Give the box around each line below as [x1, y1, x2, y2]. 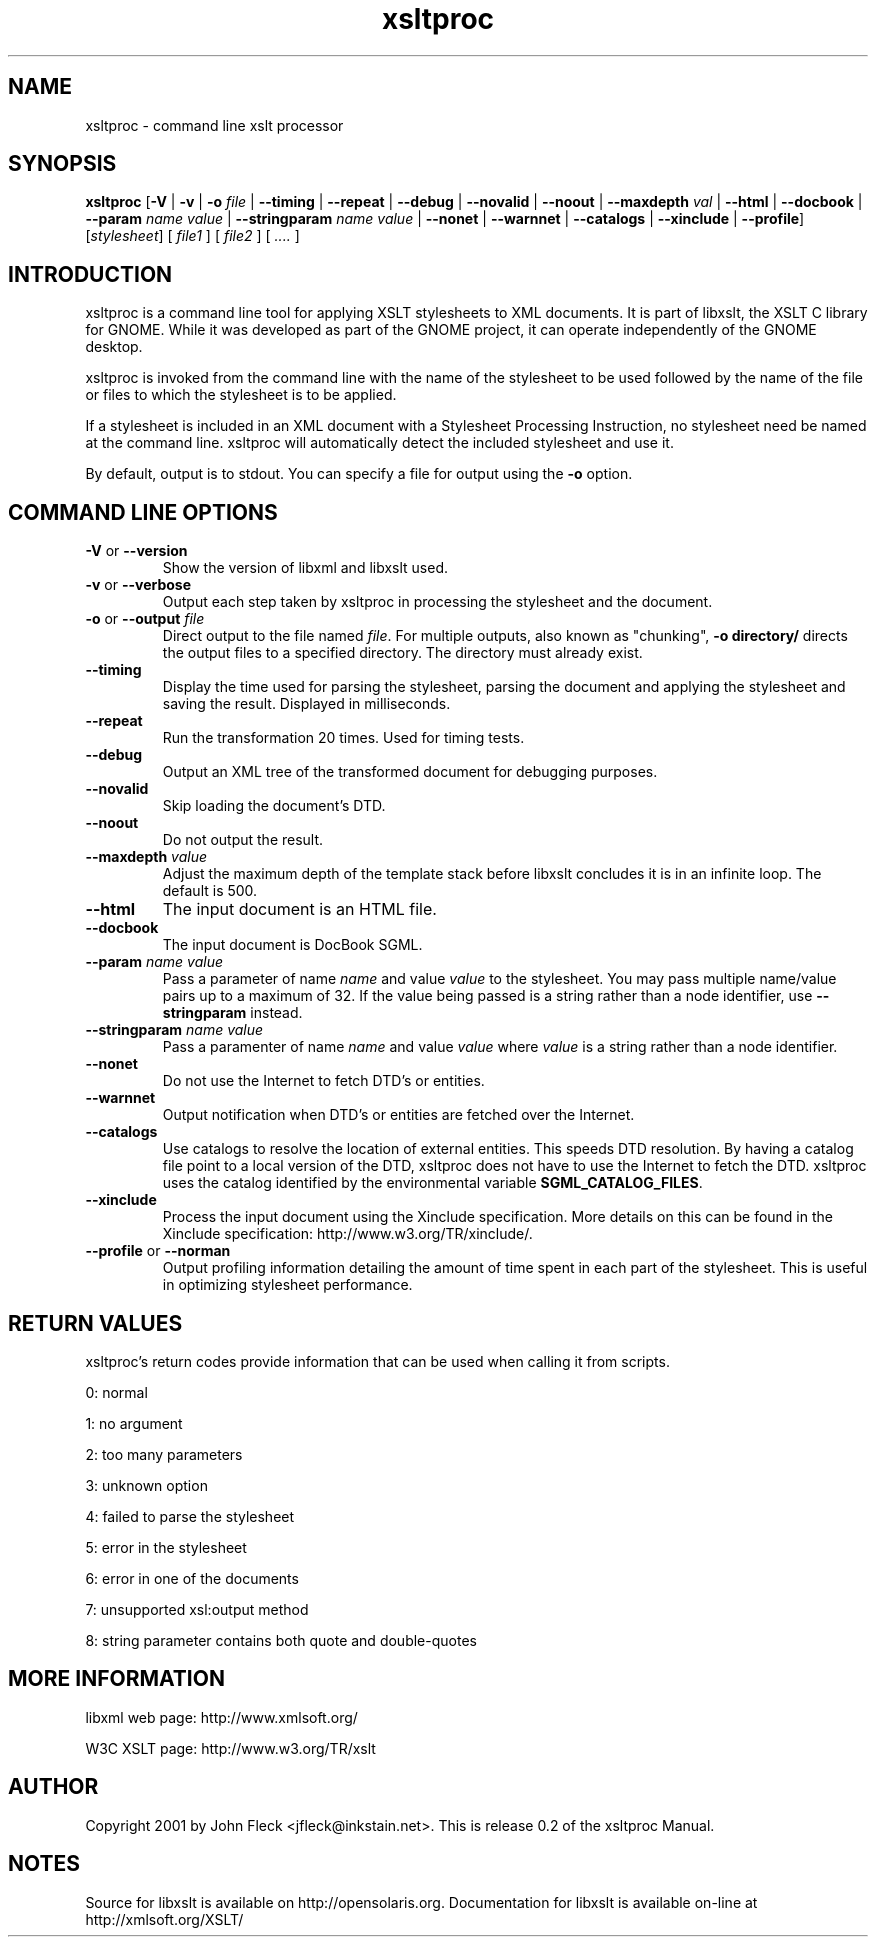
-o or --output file [85, 610, 205, 628]
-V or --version [85, 542, 188, 560]
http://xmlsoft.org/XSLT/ [85, 1910, 244, 1928]
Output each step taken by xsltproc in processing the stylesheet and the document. [162, 593, 713, 611]
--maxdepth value [85, 848, 207, 866]
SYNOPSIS [8, 151, 117, 177]
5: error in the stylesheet [85, 1538, 247, 1556]
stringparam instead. [162, 1004, 303, 1022]
